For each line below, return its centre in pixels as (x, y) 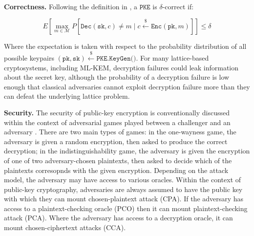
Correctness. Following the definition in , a (71, 6)
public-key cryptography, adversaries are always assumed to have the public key (123, 189)
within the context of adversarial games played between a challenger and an (117, 122)
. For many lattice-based (172, 57)
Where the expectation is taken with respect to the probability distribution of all (125, 46)
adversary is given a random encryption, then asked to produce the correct (116, 141)
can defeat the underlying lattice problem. (67, 96)
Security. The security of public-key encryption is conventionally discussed (117, 112)
